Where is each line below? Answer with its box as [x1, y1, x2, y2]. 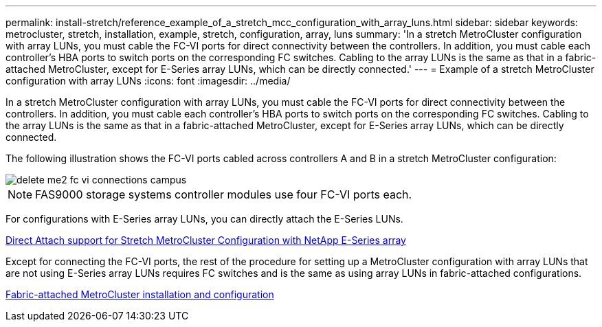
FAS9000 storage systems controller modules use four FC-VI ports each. [35, 188, 412, 201]
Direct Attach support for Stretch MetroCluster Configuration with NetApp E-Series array [5, 234, 406, 246]
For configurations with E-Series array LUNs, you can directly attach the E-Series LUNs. [5, 213, 403, 225]
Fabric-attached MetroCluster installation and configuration [5, 289, 274, 300]
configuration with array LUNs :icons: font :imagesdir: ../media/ [5, 75, 291, 87]
